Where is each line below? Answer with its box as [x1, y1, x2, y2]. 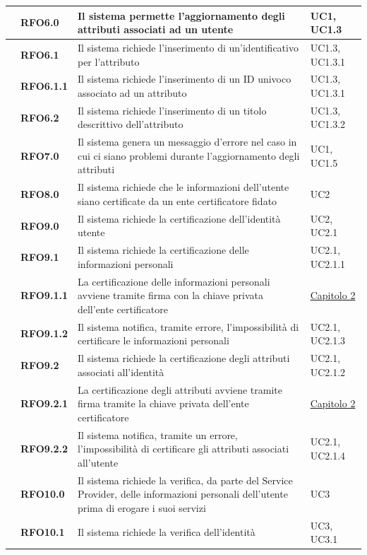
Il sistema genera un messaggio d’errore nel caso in [77, 134, 297, 149]
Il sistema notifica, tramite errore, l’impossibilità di [77, 319, 299, 334]
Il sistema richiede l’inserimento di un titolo [77, 103, 267, 117]
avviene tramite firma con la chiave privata [77, 288, 263, 303]
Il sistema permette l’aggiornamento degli [77, 8, 285, 23]
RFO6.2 [20, 110, 59, 124]
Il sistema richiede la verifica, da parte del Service [77, 472, 293, 487]
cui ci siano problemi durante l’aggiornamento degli [77, 148, 300, 163]
